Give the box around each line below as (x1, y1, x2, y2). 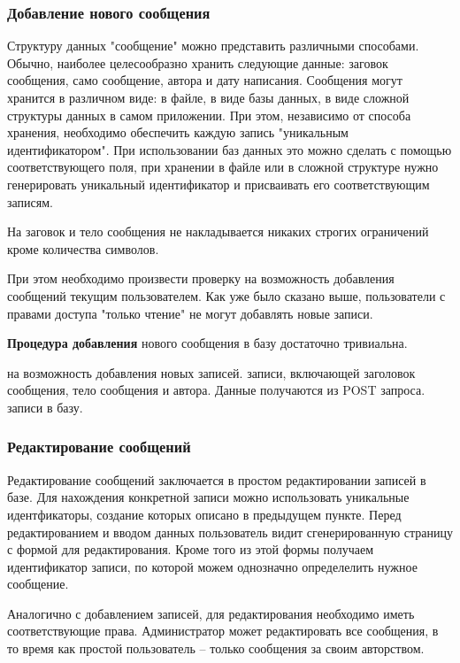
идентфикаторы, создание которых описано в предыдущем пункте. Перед (7, 505, 402, 523)
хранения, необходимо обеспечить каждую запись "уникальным (7, 123, 349, 142)
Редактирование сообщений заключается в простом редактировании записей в (7, 470, 426, 489)
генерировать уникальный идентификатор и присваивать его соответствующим (7, 174, 430, 193)
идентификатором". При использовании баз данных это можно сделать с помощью (7, 140, 452, 158)
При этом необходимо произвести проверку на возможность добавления (7, 269, 395, 288)
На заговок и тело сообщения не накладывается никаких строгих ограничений (7, 222, 429, 241)
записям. (7, 192, 53, 211)
